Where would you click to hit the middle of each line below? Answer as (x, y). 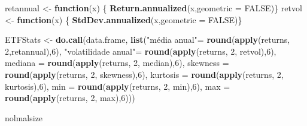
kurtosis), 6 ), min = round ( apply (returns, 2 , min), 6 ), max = (118, 86)
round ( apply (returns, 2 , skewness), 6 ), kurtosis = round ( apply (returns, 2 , (144, 74)
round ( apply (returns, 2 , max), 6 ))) (70, 98)
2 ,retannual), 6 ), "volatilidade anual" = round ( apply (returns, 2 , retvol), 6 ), (141, 51)
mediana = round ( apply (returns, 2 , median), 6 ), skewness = (117, 63)
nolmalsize (24, 117)
